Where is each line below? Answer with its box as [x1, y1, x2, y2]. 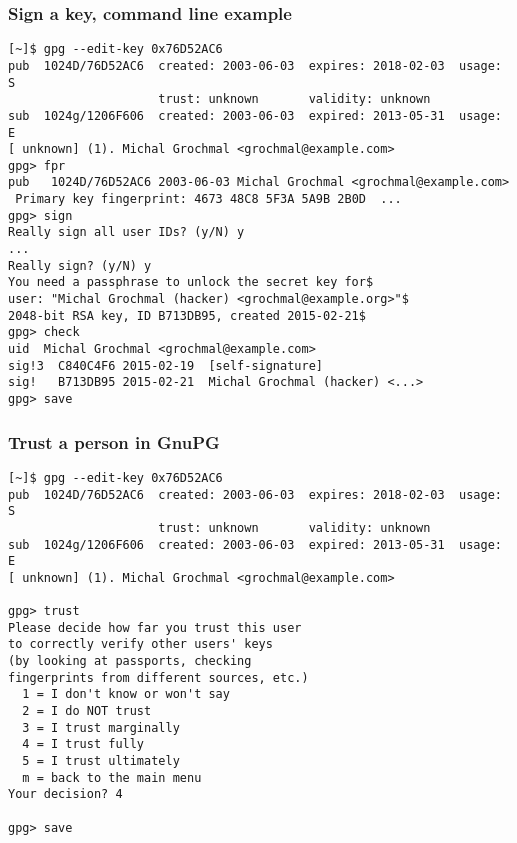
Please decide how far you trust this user [8, 620, 302, 635]
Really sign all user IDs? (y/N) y [8, 225, 245, 240]
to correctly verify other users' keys [8, 637, 273, 652]
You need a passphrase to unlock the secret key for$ [8, 275, 374, 290]
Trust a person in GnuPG [8, 429, 220, 454]
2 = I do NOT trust [22, 704, 152, 719]
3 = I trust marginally [22, 720, 180, 735]
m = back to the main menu [22, 770, 202, 785]
